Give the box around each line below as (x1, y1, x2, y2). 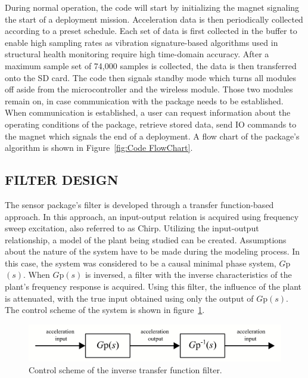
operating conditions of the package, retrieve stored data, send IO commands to (5, 117, 297, 130)
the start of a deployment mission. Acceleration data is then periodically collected (5, 13, 303, 25)
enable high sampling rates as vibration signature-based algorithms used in (5, 36, 278, 48)
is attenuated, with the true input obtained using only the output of (5, 292, 254, 304)
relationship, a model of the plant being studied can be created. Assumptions (5, 233, 287, 246)
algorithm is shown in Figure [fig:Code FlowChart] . (5, 141, 193, 154)
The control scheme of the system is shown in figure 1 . (5, 303, 205, 316)
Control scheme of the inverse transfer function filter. (29, 363, 222, 376)
